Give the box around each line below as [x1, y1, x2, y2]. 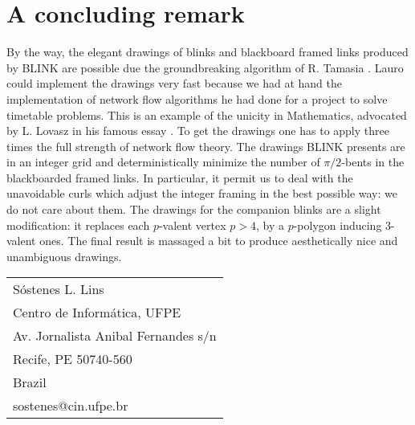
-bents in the [341, 153, 405, 170]
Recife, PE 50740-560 [13, 349, 132, 369]
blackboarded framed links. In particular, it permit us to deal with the [6, 169, 353, 186]
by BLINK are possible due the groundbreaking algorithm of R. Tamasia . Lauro [6, 59, 404, 76]
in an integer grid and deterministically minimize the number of [6, 153, 320, 170]
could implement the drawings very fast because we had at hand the [6, 75, 342, 92]
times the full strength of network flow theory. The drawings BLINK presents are [6, 137, 405, 154]
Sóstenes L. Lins [13, 280, 104, 299]
